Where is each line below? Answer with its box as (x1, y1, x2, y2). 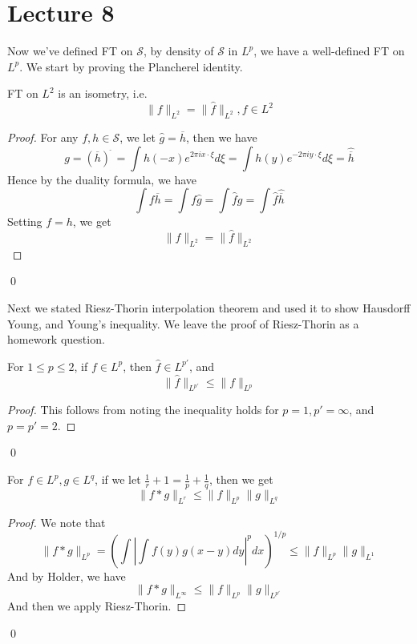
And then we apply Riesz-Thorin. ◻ (7, 598, 187, 614)
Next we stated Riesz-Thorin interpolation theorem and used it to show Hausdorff (7, 299, 411, 316)
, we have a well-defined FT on (253, 42, 405, 59)
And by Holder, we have (7, 567, 126, 584)
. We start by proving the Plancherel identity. (19, 58, 243, 74)
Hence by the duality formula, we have (7, 171, 197, 187)
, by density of (143, 42, 214, 59)
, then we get (208, 471, 273, 488)
